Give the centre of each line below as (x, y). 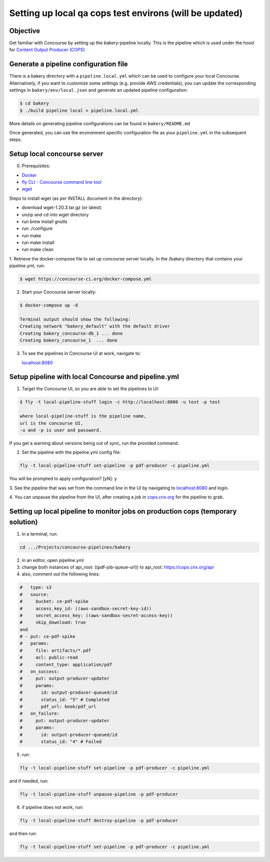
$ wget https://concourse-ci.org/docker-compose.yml (86, 279)
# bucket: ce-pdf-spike (54, 602)
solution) (23, 522)
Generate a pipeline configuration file (69, 64)
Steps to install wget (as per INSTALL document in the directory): (76, 198)
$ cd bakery (34, 103)
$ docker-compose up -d (49, 305)
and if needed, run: (29, 781)
